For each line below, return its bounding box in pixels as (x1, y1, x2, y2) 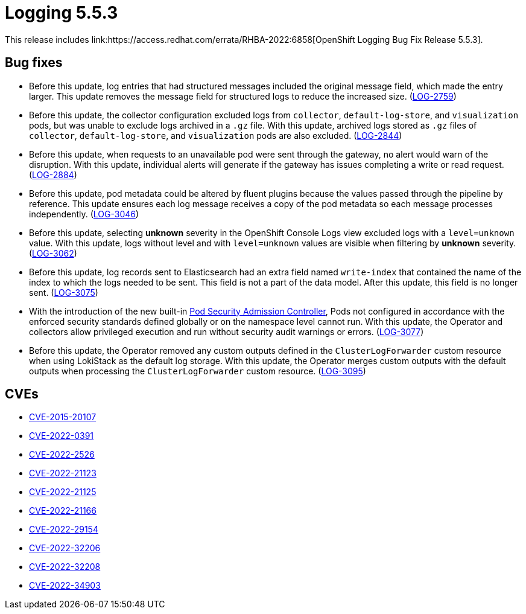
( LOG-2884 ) (29, 169, 77, 180)
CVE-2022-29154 (29, 524, 98, 535)
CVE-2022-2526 (29, 449, 95, 460)
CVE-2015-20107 (29, 412, 97, 423)
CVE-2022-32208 (29, 561, 101, 572)
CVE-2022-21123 (29, 468, 97, 479)
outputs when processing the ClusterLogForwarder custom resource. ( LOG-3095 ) (29, 365, 366, 376)
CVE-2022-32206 (29, 543, 101, 554)
